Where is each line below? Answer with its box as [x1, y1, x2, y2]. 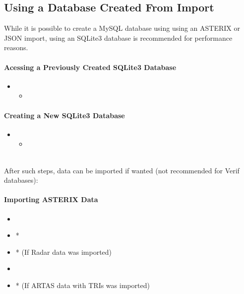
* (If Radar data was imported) [15, 246, 112, 257]
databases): [4, 175, 38, 185]
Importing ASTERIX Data [4, 194, 98, 205]
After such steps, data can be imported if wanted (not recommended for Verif [4, 165, 240, 175]
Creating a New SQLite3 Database [4, 110, 125, 120]
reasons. [4, 42, 28, 53]
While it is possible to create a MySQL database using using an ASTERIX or [4, 23, 240, 33]
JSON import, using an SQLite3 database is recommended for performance [4, 32, 233, 43]
